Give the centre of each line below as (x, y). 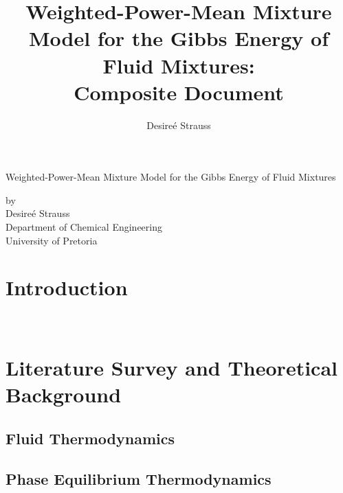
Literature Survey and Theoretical (171, 368)
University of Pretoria (52, 240)
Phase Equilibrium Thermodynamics (139, 478)
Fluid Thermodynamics (90, 438)
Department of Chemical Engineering (84, 227)
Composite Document (179, 92)
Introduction (67, 287)
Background (64, 394)
